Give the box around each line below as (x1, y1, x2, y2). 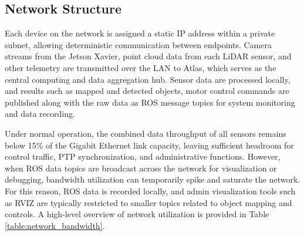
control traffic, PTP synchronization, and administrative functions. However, (5, 150, 281, 163)
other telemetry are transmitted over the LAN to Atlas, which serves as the (5, 61, 276, 73)
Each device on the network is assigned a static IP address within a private (5, 27, 275, 39)
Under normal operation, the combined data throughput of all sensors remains (5, 127, 286, 139)
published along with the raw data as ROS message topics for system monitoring (5, 96, 295, 108)
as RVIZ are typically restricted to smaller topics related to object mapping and (5, 196, 292, 208)
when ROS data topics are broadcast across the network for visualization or (5, 161, 277, 174)
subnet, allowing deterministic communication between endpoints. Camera (5, 38, 272, 50)
